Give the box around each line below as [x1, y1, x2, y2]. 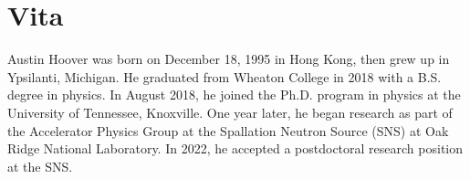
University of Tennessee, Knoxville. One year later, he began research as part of [7, 102, 453, 121]
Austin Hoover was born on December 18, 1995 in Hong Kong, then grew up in [7, 49, 450, 68]
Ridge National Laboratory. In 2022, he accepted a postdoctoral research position [7, 139, 463, 158]
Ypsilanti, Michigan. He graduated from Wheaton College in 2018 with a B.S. [7, 67, 442, 86]
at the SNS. [7, 156, 73, 175]
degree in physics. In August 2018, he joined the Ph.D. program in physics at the [7, 85, 461, 104]
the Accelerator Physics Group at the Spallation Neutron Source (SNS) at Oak [7, 121, 449, 140]
